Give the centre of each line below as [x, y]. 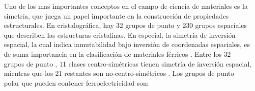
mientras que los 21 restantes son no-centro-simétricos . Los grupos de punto [119, 73]
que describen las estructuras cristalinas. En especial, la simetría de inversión [120, 34]
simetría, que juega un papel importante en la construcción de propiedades [116, 15]
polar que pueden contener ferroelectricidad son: [76, 82]
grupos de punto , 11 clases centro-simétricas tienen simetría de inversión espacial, [128, 63]
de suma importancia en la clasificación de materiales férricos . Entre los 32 [117, 54]
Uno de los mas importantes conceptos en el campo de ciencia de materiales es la [126, 6]
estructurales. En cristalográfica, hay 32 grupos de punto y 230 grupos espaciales [126, 25]
